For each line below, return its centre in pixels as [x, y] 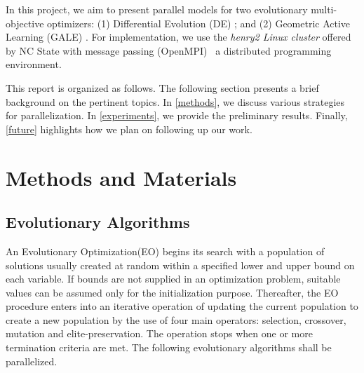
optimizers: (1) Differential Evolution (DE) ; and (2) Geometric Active [199, 23]
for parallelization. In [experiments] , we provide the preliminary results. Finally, [177, 115]
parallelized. [32, 361]
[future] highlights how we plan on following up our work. [129, 129]
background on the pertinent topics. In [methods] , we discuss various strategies [175, 101]
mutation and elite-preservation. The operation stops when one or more [159, 333]
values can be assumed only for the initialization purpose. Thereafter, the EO [172, 292]
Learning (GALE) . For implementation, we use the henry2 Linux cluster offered [178, 37]
